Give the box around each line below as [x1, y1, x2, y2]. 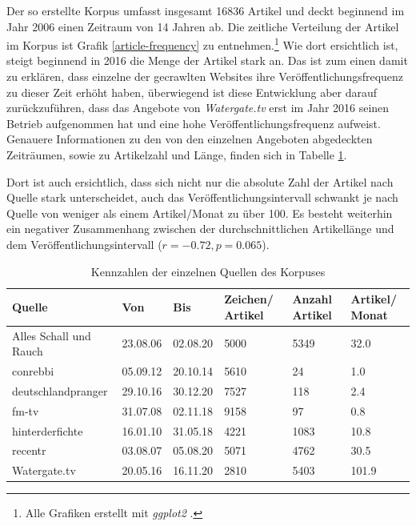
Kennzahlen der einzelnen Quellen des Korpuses [90, 263, 326, 279]
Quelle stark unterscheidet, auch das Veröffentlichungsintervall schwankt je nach [6, 189, 398, 206]
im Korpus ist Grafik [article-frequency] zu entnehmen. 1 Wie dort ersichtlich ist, [6, 34, 398, 53]
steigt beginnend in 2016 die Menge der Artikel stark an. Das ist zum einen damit [6, 52, 408, 69]
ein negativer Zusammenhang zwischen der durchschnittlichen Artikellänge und [6, 220, 394, 237]
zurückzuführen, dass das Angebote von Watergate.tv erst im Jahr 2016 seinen [6, 99, 390, 116]
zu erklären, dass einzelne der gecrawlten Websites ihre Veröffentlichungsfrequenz [6, 68, 404, 85]
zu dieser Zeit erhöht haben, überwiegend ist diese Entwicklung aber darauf [6, 83, 378, 100]
